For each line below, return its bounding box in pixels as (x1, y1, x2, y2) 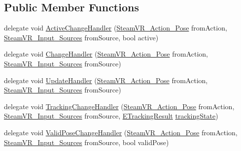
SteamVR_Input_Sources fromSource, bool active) (4, 32, 159, 42)
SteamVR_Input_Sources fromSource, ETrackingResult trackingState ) (4, 111, 218, 121)
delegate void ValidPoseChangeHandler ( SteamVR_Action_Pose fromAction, (4, 127, 238, 137)
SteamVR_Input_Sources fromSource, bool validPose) (4, 137, 169, 147)
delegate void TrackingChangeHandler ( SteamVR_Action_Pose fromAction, (4, 101, 235, 111)
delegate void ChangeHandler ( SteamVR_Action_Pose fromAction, (4, 49, 208, 59)
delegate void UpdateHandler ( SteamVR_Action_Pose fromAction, (4, 75, 208, 85)
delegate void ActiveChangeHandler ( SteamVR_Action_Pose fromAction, (4, 23, 227, 33)
